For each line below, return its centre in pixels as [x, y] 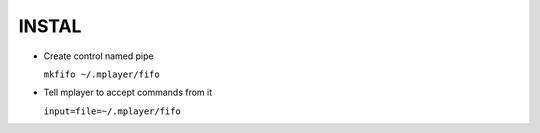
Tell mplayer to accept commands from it [128, 92]
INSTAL [50, 26]
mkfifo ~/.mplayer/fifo [101, 74]
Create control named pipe [98, 56]
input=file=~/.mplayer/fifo [112, 111]
